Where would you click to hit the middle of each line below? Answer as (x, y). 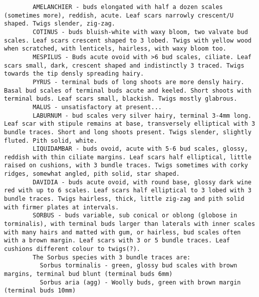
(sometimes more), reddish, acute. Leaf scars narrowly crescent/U (119, 15)
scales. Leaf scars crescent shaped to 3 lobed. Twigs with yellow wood (128, 40)
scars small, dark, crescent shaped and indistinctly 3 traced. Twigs (124, 65)
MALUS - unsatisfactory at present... (97, 107)
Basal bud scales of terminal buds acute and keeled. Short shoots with (128, 90)
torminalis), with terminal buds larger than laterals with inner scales (130, 224)
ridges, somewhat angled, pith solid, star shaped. (92, 174)
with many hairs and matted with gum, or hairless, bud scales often (122, 232)
